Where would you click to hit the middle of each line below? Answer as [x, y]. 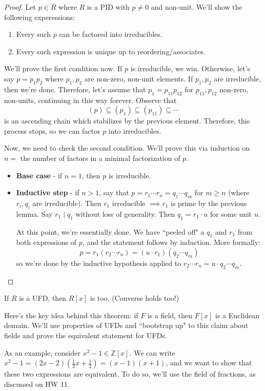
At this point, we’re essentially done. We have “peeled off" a [110, 231]
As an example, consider [42, 352]
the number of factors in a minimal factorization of [100, 158]
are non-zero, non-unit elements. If [139, 78]
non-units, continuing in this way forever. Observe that [90, 100]
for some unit [231, 213]
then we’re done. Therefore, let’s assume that [75, 89]
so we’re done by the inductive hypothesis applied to [99, 263]
